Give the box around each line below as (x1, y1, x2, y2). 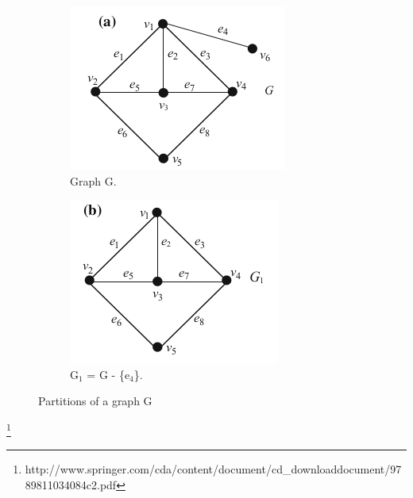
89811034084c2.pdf (25, 476, 117, 492)
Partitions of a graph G (38, 393, 152, 409)
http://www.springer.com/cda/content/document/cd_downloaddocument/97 (25, 461, 402, 477)
